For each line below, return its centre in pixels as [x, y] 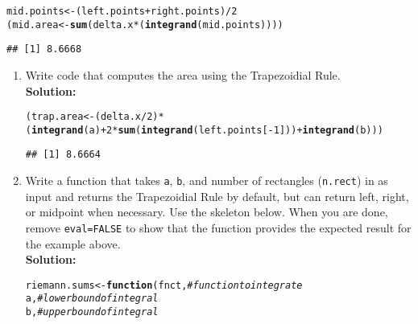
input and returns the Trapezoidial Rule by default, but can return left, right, [217, 196]
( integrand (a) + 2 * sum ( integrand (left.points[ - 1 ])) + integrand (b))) [204, 130]
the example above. [73, 243]
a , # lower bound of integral [92, 299]
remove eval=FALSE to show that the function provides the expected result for [218, 227]
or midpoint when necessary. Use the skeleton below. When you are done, [207, 212]
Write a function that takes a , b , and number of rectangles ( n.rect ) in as [207, 180]
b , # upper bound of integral [92, 312]
